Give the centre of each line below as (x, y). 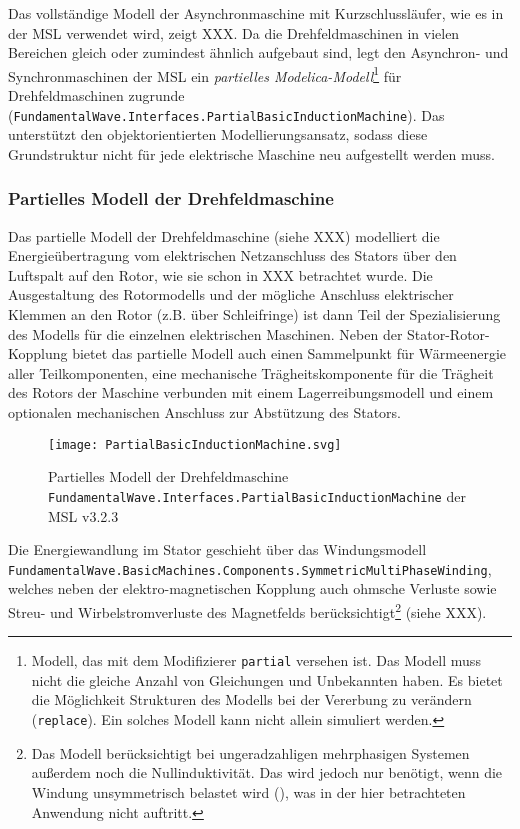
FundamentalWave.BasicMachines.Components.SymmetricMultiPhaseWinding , (250, 568)
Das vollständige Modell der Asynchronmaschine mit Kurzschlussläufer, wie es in (256, 13)
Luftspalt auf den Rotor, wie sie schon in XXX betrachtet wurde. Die (220, 274)
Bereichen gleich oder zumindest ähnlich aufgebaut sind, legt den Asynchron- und (258, 52)
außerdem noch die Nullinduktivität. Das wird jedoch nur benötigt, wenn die (267, 772)
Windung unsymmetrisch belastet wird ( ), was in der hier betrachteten (248, 791)
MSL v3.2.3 (83, 515)
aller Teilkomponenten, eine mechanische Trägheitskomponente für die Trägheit (251, 372)
